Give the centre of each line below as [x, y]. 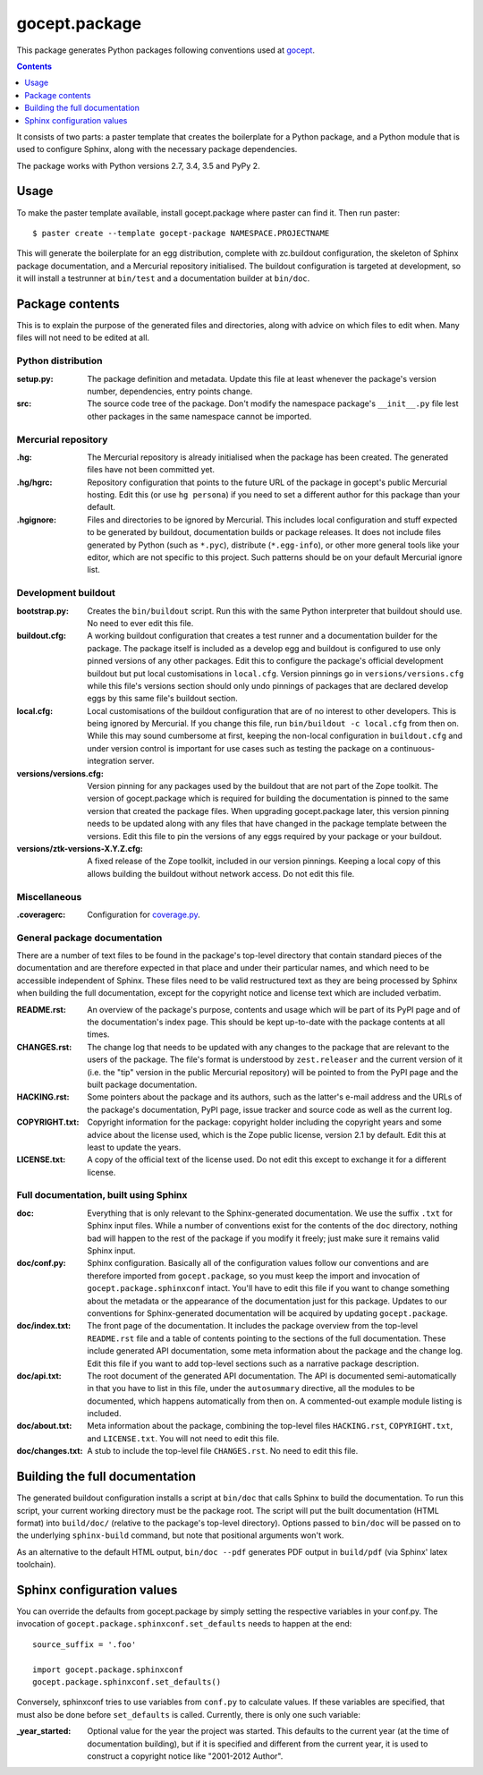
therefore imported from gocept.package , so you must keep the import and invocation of [254, 1276]
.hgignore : [37, 520]
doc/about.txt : [44, 1426]
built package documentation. [142, 1084]
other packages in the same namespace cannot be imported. [199, 416]
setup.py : [35, 378]
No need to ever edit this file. [140, 623]
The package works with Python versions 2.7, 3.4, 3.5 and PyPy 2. [138, 166]
